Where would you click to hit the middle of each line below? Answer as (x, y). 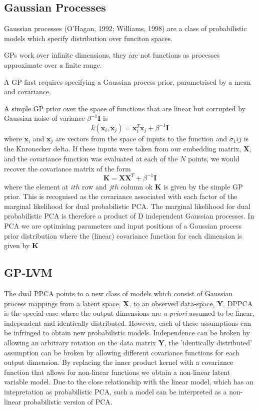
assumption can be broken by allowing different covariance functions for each (122, 352)
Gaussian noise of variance (44, 118)
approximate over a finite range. (53, 64)
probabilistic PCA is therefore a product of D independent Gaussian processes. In (129, 216)
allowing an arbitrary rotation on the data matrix (80, 343)
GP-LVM (28, 272)
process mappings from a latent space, (62, 303)
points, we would (213, 158)
